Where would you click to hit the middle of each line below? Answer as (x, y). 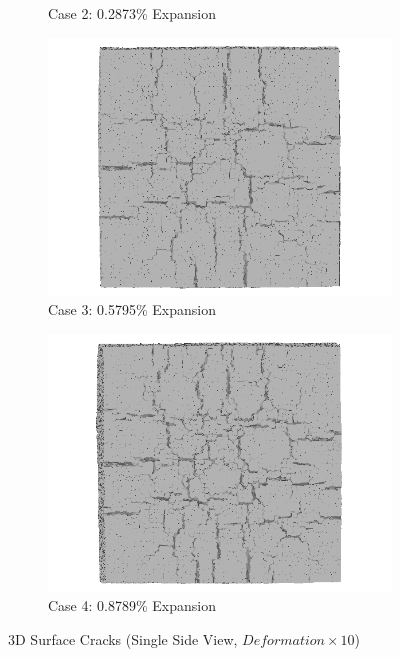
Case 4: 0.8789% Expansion (132, 605)
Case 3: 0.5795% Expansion (132, 309)
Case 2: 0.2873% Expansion (132, 13)
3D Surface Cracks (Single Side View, (123, 638)
